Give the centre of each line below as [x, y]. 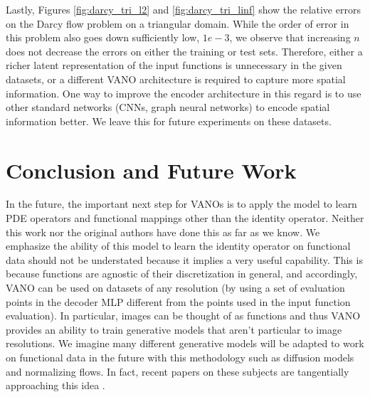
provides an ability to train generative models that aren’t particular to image [174, 329]
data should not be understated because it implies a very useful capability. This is [184, 259]
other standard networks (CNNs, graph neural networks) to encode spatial [168, 107]
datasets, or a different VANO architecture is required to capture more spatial [176, 79]
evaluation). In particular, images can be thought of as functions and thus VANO [183, 316]
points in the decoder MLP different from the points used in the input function [178, 301]
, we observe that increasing [290, 37]
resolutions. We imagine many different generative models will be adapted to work [185, 343]
